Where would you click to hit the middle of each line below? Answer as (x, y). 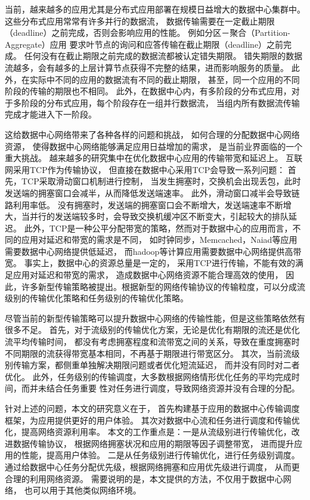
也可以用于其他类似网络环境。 (83, 490)
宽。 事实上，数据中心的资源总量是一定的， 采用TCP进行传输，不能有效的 (150, 263)
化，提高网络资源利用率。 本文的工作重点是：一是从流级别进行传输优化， (148, 432)
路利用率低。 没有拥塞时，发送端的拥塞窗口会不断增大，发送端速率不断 (144, 204)
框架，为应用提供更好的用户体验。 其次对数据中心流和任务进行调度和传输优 (152, 420)
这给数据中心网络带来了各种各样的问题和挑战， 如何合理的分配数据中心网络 (152, 134)
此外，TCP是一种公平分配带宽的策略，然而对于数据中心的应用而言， (158, 228)
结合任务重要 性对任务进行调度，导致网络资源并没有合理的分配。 (173, 388)
